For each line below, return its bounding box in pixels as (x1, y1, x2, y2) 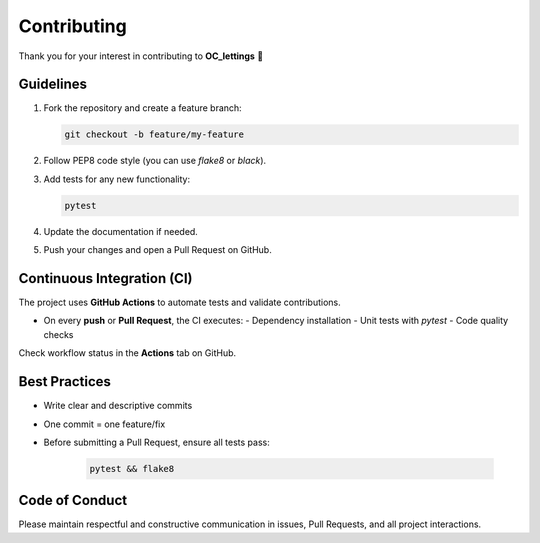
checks (43, 328, 74, 340)
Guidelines (18, 76, 87, 93)
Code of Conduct (18, 492, 128, 509)
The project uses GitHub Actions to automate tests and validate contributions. (18, 296, 342, 309)
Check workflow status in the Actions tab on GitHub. (18, 347, 237, 359)
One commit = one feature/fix (43, 418, 166, 430)
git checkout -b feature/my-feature (64, 129, 245, 140)
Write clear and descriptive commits (43, 400, 193, 412)
